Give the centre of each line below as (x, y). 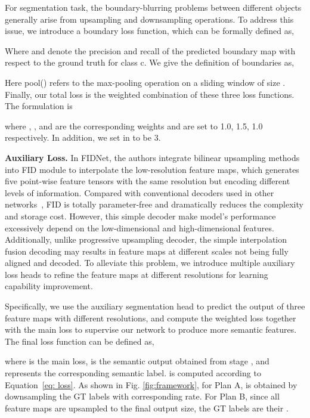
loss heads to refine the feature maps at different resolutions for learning (137, 274)
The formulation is (39, 106)
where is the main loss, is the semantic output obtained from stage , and (137, 361)
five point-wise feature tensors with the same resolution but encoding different (148, 181)
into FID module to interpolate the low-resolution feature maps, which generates (152, 169)
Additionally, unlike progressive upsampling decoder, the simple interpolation (146, 239)
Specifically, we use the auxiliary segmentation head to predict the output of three (155, 306)
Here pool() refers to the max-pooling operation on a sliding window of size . (145, 82)
